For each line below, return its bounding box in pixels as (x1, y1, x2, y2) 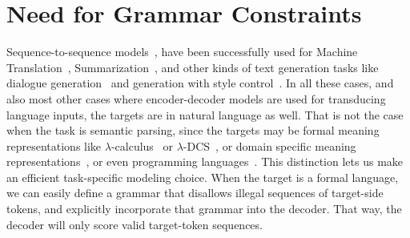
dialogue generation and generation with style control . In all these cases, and (6, 75, 394, 91)
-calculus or (111, 137, 174, 154)
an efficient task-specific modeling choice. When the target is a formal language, (6, 168, 399, 185)
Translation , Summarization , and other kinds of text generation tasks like (6, 58, 379, 75)
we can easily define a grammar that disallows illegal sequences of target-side (6, 184, 384, 201)
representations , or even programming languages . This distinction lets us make (6, 153, 404, 170)
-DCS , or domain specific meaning (183, 137, 356, 154)
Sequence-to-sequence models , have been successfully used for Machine (6, 43, 358, 60)
